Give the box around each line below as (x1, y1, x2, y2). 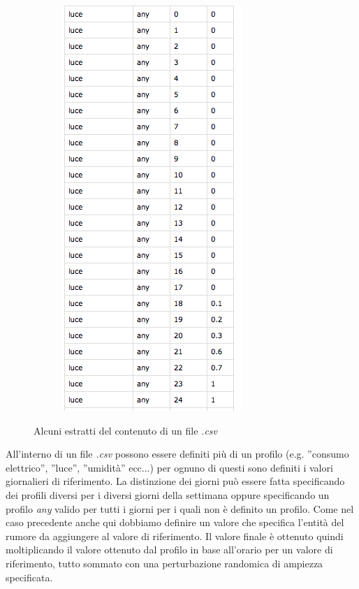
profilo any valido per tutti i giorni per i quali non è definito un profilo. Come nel (6, 501, 354, 516)
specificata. (6, 569, 53, 584)
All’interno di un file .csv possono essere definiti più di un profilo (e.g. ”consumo (6, 446, 349, 461)
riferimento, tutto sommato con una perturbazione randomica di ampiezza (6, 555, 323, 570)
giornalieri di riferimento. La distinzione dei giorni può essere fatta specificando (6, 474, 345, 488)
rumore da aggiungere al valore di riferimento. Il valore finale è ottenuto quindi (6, 528, 344, 543)
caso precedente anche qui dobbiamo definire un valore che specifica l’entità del (6, 515, 344, 530)
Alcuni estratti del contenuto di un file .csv (34, 423, 217, 437)
